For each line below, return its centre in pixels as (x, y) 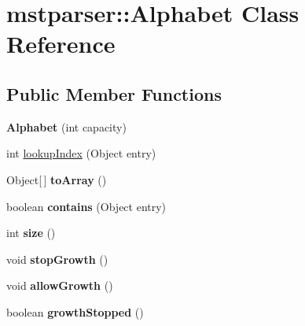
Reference (61, 44)
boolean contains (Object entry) (86, 206)
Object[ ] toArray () (57, 179)
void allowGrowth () (60, 285)
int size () (31, 233)
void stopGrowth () (57, 259)
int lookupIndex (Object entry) (81, 153)
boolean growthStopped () (75, 311)
